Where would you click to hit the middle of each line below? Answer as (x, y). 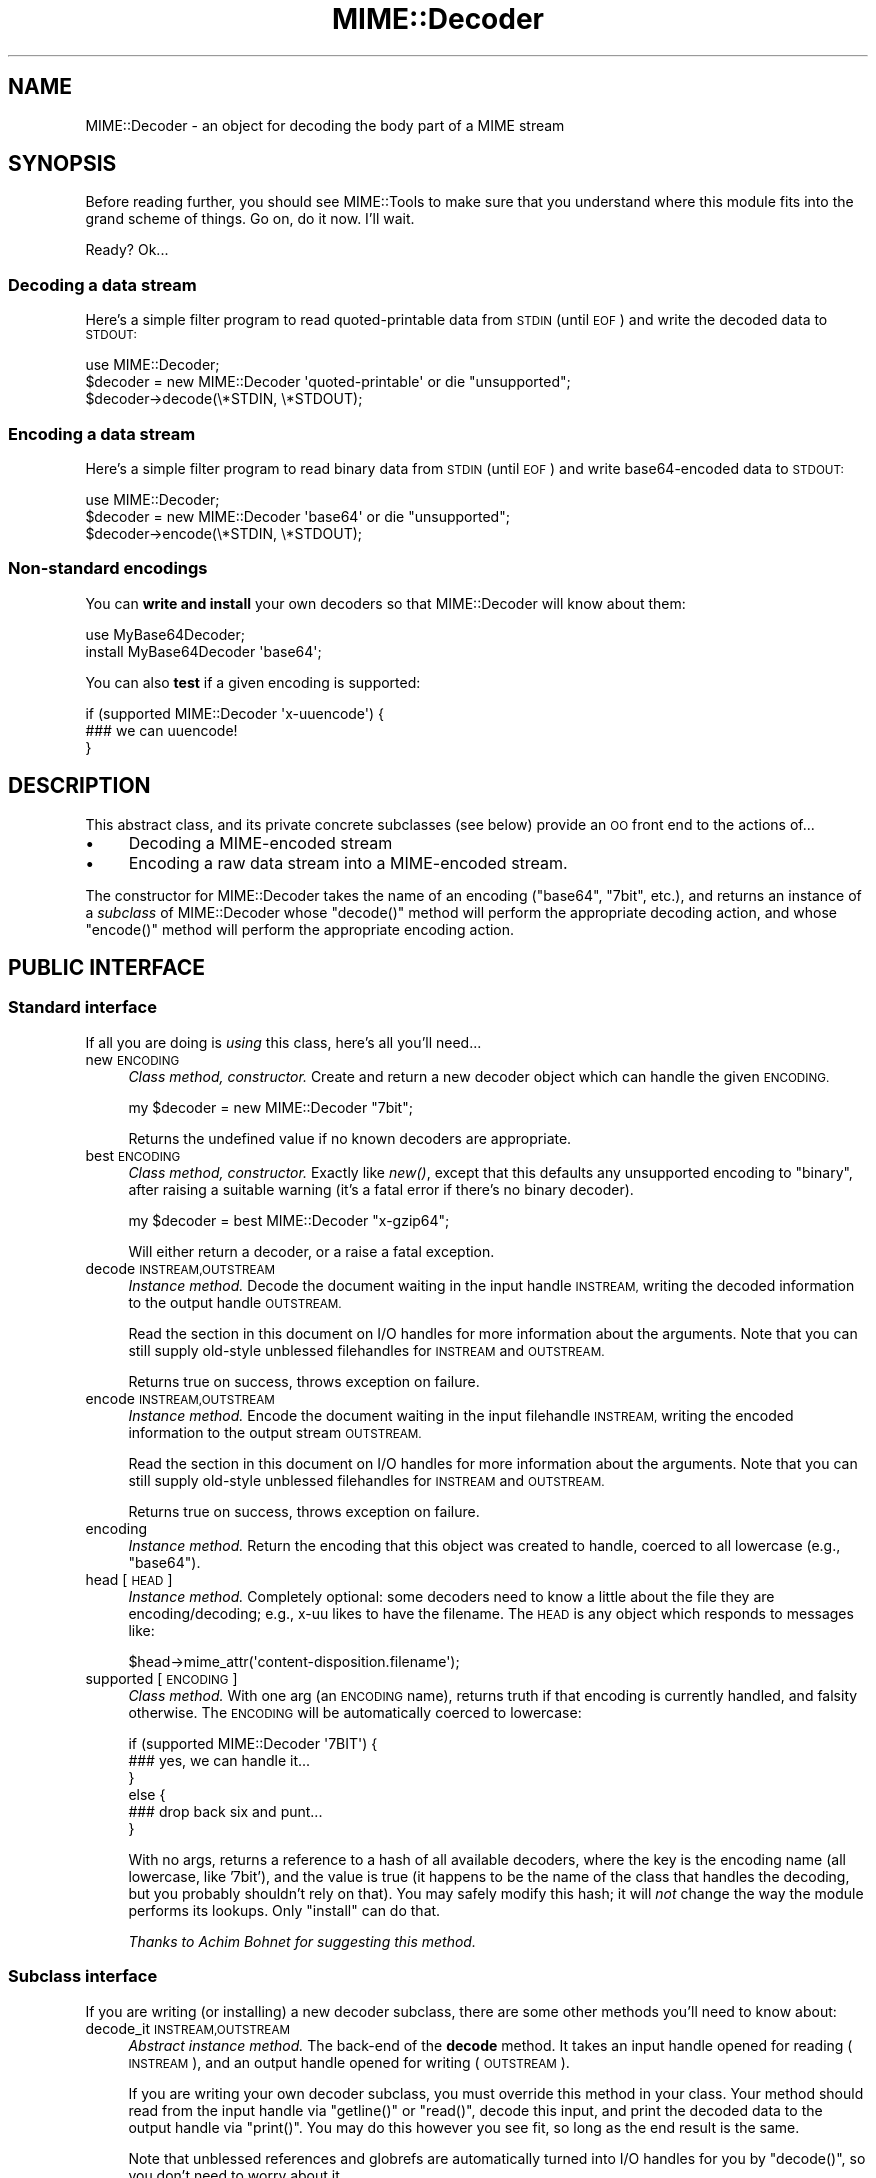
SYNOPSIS (62, 164)
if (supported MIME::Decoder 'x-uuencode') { (235, 713)
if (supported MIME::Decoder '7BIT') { (253, 1743)
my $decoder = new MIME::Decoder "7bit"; (270, 1107)
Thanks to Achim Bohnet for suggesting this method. (302, 1941)
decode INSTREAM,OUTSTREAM (180, 1268)
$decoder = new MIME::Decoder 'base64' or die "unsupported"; (297, 516)
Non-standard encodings (108, 568)
